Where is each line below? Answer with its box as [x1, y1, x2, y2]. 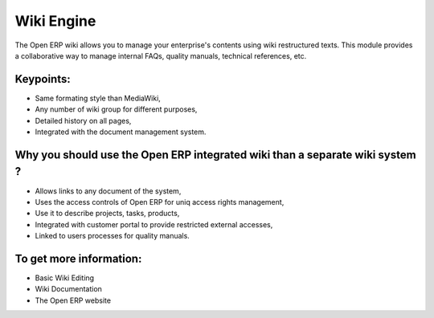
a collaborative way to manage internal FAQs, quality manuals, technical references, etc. [14, 51, 307, 60]
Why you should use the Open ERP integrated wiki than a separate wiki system [14, 148, 417, 161]
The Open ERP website [35, 296, 112, 305]
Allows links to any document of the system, [35, 185, 182, 196]
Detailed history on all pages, [35, 116, 132, 125]
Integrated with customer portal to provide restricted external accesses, [35, 219, 273, 229]
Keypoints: [14, 72, 72, 86]
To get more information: [14, 251, 142, 265]
